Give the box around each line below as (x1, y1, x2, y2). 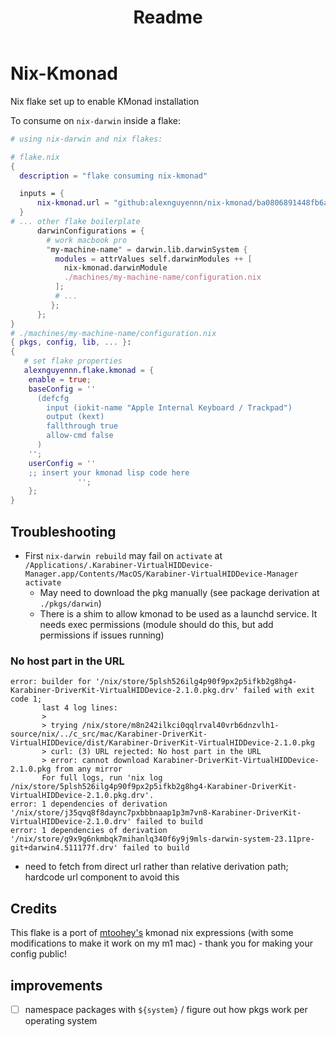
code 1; (10, 694, 43, 705)
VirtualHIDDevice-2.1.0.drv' (10, 817, 132, 827)
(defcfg (36, 393, 70, 403)
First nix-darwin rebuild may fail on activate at (24, 550, 223, 561)
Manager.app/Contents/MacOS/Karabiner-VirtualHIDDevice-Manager (24, 569, 299, 579)
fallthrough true (46, 421, 118, 431)
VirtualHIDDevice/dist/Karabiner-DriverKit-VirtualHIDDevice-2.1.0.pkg (10, 738, 315, 748)
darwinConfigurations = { (36, 226, 145, 236)
